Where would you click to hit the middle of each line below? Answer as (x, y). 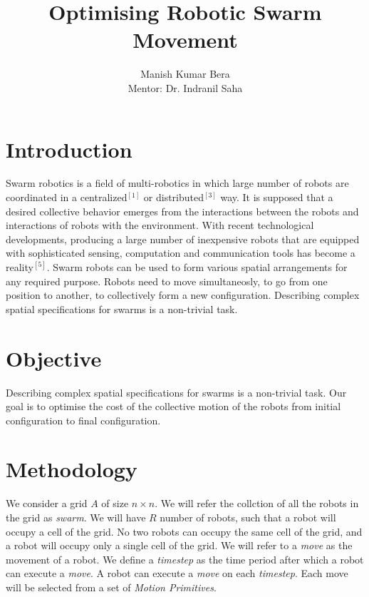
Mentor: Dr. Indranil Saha (185, 87)
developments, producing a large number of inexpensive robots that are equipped (183, 239)
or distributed (174, 197)
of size (115, 503)
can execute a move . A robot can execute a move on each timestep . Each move (177, 573)
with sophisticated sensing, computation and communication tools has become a (181, 253)
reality (20, 267)
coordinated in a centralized (67, 197)
